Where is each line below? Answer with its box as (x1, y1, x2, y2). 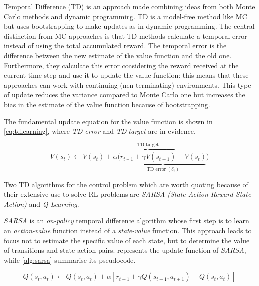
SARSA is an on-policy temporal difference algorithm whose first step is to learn (4, 215, 249, 226)
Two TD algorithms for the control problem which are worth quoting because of (4, 179, 248, 189)
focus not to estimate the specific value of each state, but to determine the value (4, 235, 250, 245)
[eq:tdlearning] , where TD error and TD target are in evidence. (4, 126, 196, 136)
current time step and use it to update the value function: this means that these (4, 70, 249, 80)
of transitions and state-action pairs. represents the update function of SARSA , (4, 245, 246, 255)
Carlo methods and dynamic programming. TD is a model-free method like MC (4, 11, 247, 21)
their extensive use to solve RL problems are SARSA (4, 189, 165, 199)
